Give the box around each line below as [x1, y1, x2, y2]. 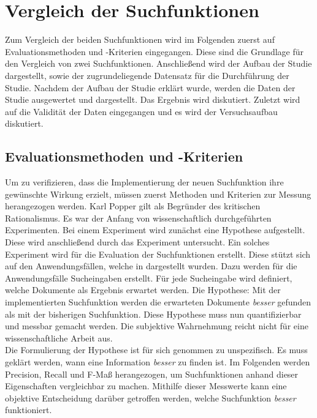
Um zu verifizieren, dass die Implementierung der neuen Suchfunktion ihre [5, 176, 284, 188]
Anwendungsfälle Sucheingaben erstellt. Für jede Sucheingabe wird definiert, [5, 271, 292, 284]
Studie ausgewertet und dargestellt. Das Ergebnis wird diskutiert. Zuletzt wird [5, 93, 300, 106]
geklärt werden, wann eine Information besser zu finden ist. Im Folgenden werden [5, 355, 310, 368]
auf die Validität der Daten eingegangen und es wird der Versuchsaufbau [5, 105, 278, 118]
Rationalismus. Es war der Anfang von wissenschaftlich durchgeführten [5, 211, 272, 224]
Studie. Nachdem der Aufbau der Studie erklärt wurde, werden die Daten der [5, 81, 296, 94]
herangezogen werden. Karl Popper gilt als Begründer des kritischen [5, 200, 261, 212]
